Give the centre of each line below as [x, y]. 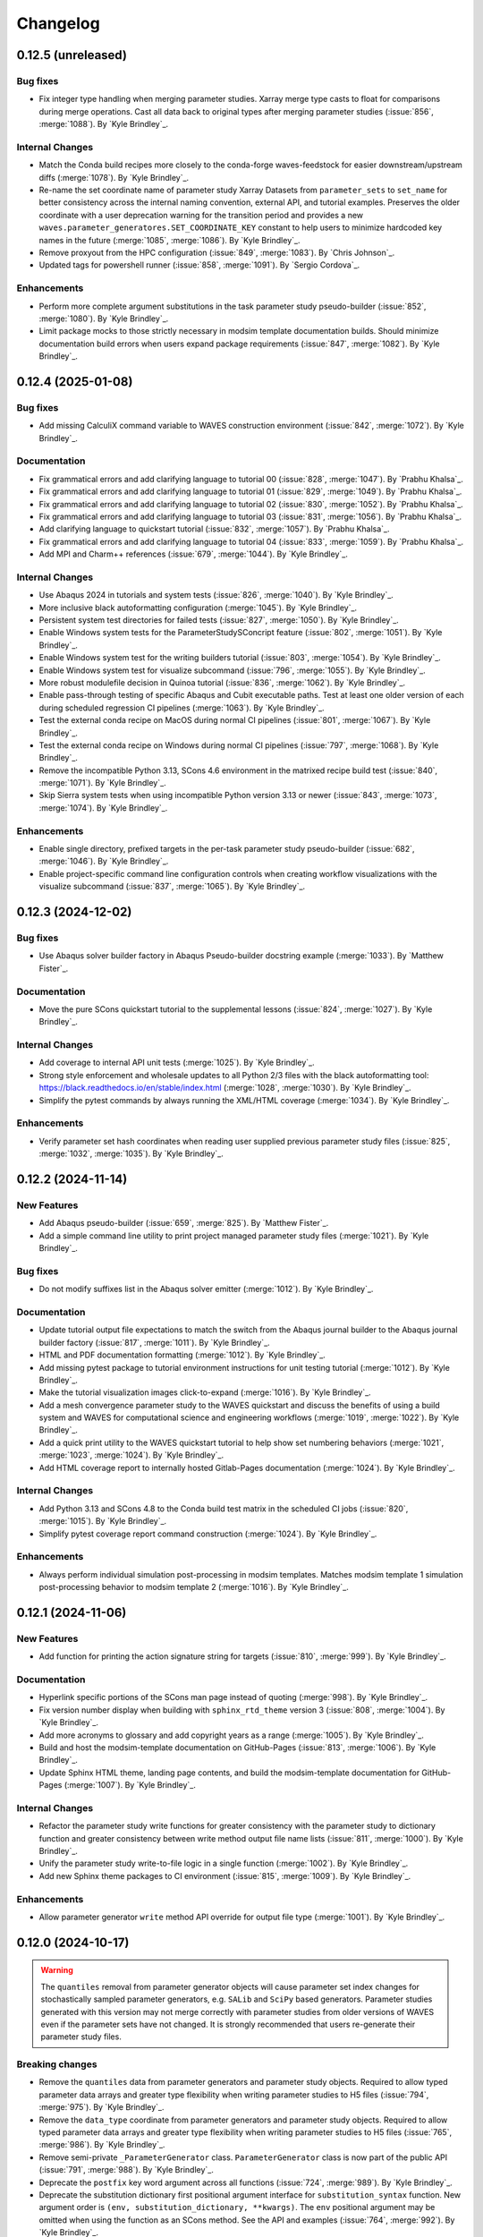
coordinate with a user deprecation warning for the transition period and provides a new [201, 215]
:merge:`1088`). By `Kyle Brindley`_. [104, 124]
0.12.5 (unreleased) [72, 55]
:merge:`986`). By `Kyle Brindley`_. [102, 2145]
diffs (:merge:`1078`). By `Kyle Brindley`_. [114, 177]
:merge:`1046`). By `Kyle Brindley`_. [104, 861]
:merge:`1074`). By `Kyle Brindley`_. [103, 808]
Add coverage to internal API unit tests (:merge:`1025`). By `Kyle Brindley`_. [177, 1063]
